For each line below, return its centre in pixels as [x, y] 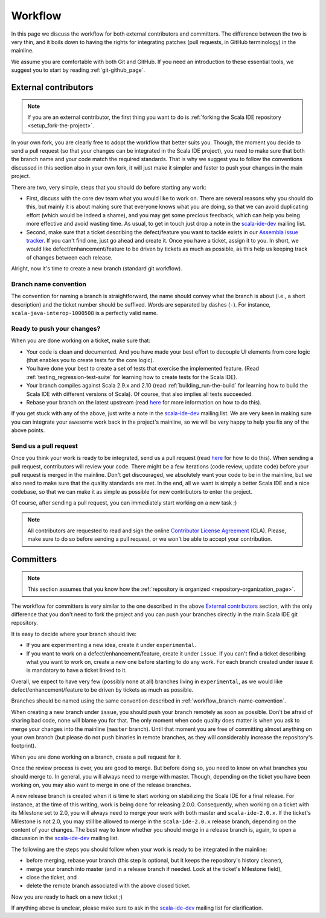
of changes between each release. [69, 257]
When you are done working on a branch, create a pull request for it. [96, 757]
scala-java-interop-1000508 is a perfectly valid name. [85, 313]
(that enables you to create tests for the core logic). [90, 360]
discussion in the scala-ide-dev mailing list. [65, 838]
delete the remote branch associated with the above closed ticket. [108, 886]
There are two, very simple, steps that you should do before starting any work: [109, 187]
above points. [28, 430]
